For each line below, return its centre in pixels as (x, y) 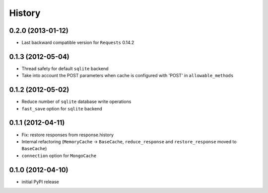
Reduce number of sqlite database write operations (76, 101)
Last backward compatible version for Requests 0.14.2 (78, 43)
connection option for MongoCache (59, 155)
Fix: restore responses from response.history (68, 135)
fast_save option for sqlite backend (62, 108)
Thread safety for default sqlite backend (65, 68)
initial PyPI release (40, 182)
